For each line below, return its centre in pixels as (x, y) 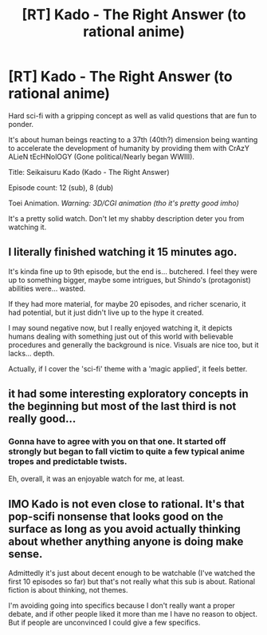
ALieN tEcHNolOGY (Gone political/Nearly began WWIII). (102, 157)
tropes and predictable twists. (68, 462)
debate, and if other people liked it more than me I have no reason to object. (133, 614)
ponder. (21, 124)
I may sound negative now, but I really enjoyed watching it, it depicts (120, 327)
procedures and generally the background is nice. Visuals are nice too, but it (133, 344)
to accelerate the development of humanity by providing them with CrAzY (129, 148)
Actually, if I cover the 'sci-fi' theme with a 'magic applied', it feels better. (128, 368)
